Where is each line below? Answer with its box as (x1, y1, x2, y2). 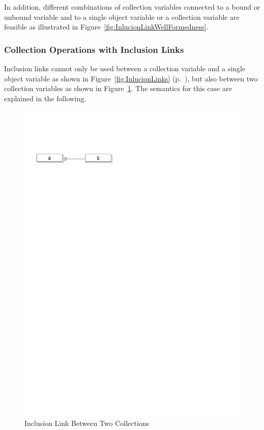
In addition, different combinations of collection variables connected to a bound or (4, 2, 260, 12)
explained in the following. (4, 93, 86, 103)
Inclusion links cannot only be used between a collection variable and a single (4, 63, 246, 73)
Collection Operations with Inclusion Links (4, 43, 184, 55)
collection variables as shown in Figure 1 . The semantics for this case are (4, 83, 232, 94)
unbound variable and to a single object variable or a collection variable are (4, 11, 240, 22)
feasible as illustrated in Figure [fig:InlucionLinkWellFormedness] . (4, 21, 209, 32)
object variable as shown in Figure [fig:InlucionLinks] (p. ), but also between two (4, 73, 258, 83)
